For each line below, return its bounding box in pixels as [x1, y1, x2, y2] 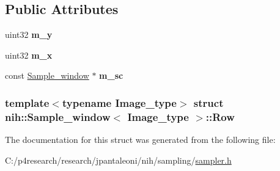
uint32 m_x [5, 48, 53, 61]
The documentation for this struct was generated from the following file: [5, 133, 276, 146]
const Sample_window [5, 69, 89, 82]
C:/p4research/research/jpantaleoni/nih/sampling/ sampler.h [5, 153, 232, 166]
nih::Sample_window [5, 109, 111, 124]
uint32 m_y [5, 28, 53, 41]
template [5, 95, 50, 110]
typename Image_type [62, 95, 177, 110]
